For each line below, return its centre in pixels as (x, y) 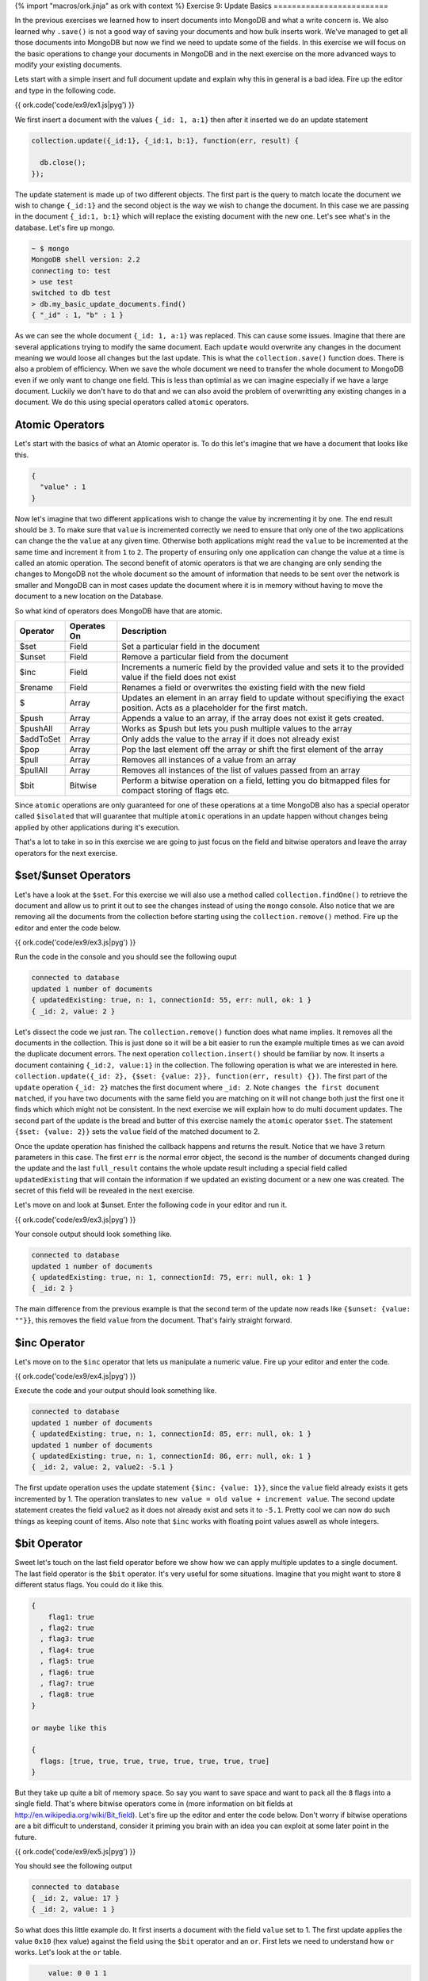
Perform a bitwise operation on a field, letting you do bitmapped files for (256, 781)
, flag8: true (67, 1695)
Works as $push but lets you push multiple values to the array (237, 729)
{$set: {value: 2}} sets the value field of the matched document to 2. (138, 1132)
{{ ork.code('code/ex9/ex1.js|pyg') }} (75, 105)
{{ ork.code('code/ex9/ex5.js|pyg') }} (75, 1852)
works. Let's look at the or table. (68, 1952)
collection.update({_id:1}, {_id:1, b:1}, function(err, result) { (165, 140)
